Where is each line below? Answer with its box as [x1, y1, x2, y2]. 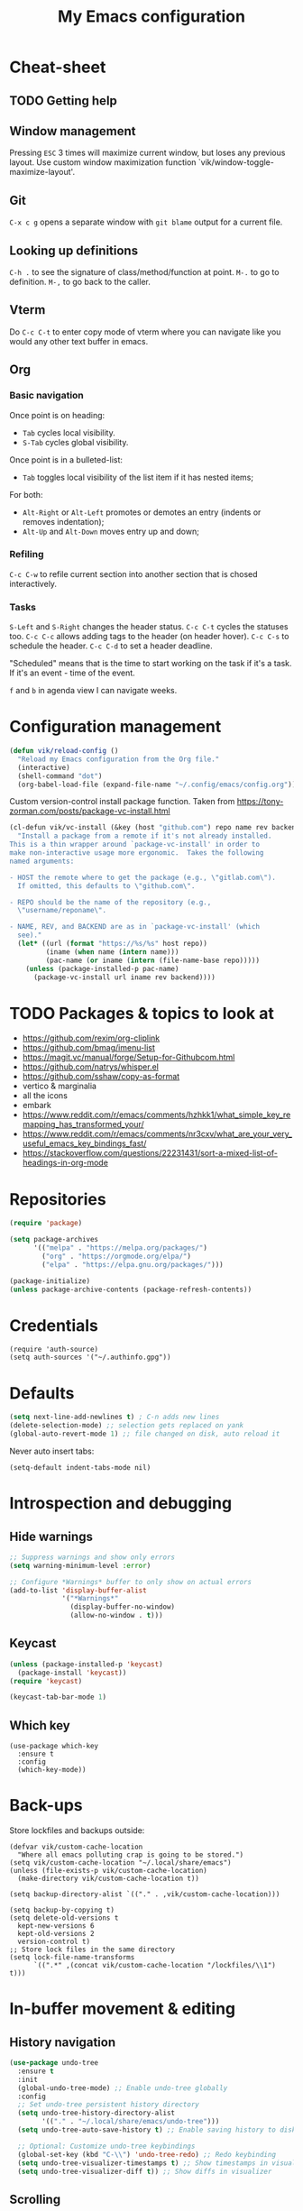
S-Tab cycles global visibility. [22, 436, 129, 447]
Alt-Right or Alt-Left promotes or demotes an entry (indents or [22, 507, 262, 518]
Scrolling [9, 2191, 61, 2206]
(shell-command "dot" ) [17, 771, 103, 781]
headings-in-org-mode [22, 1157, 108, 1169]
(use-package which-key [9, 1742, 99, 1751]
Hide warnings [9, 1528, 93, 1544]
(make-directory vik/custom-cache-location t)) [17, 1874, 200, 1884]
